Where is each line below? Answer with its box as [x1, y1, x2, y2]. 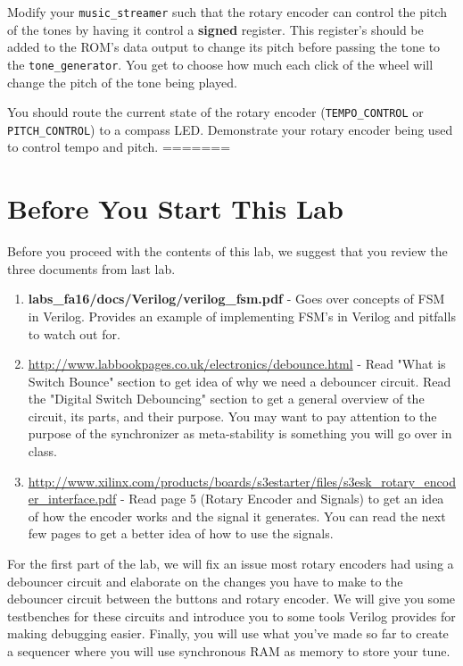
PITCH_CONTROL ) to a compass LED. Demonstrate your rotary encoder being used [7, 120, 453, 138]
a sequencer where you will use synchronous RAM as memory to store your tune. [7, 642, 451, 660]
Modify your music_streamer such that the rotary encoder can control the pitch [7, 3, 447, 21]
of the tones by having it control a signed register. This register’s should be [7, 20, 424, 38]
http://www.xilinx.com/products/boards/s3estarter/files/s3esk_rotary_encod [28, 471, 456, 490]
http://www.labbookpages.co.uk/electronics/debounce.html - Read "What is [28, 354, 446, 373]
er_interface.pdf [28, 489, 117, 508]
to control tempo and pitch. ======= [7, 137, 231, 156]
